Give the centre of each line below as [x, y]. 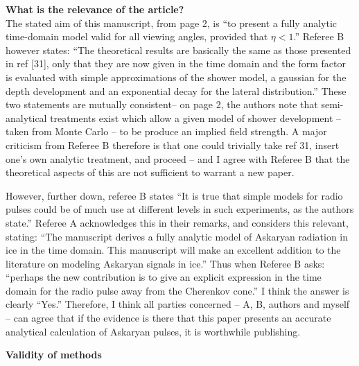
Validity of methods [54, 355]
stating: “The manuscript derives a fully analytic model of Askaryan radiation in [177, 236]
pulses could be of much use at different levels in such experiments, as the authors [180, 209]
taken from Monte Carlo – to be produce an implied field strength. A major [166, 131]
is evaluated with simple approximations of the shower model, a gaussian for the [176, 77]
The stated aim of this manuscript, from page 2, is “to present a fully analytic [172, 23]
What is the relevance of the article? [95, 9]
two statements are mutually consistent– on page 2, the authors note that [162, 104]
